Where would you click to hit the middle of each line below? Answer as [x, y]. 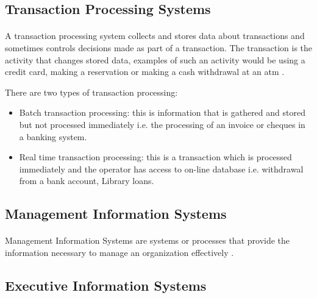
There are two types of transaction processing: [91, 92]
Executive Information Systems [106, 285]
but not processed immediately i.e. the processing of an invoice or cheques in [162, 124]
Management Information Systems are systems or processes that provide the [148, 240]
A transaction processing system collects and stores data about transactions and [155, 36]
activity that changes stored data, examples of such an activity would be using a [155, 59]
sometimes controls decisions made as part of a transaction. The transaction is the [159, 47]
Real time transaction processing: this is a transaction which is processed [155, 157]
